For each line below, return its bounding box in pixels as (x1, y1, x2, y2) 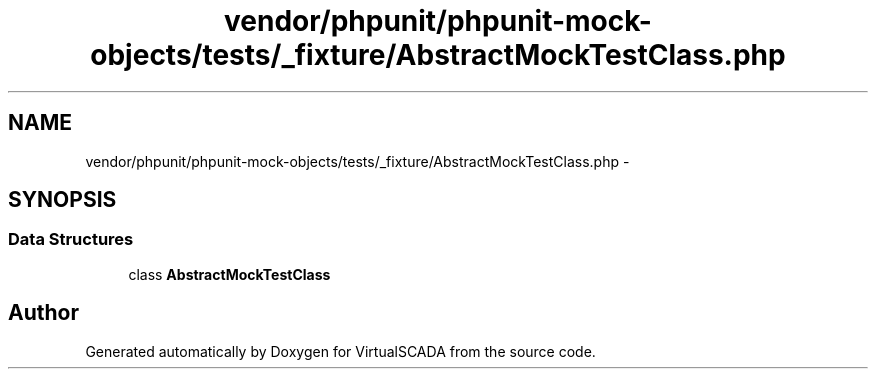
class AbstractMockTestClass (128, 265, 331, 283)
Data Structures (8, 229, 134, 250)
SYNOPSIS (8, 187, 117, 213)
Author (8, 300, 79, 326)
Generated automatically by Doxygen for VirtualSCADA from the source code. (85, 342, 596, 360)
